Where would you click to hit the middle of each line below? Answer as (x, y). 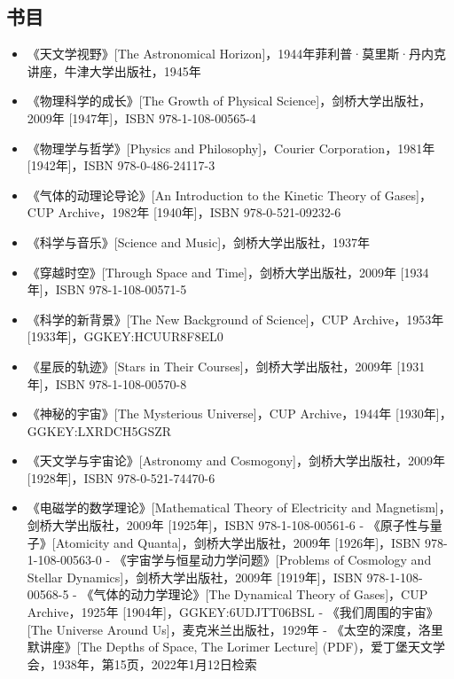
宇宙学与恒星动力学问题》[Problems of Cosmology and (279, 560)
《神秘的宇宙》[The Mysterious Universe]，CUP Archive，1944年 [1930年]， (239, 414)
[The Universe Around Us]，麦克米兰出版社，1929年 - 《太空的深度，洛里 (235, 629)
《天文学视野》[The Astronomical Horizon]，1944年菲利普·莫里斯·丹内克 (237, 54)
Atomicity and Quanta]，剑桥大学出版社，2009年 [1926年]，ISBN (238, 542)
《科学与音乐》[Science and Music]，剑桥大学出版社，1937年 (199, 242)
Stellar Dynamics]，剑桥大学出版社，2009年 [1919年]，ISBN (195, 577)
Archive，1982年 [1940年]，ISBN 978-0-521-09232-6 (200, 212)
